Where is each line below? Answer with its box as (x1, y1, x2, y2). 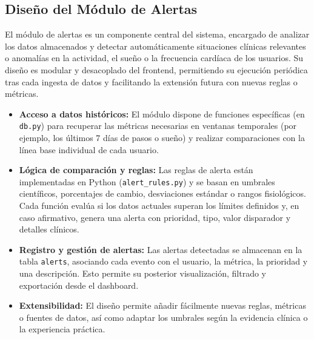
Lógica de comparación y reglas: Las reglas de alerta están (19, 163, 253, 176)
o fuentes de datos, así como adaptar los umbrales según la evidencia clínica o (19, 311, 308, 323)
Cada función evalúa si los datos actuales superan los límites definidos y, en (19, 199, 299, 212)
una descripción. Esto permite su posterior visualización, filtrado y (19, 267, 266, 280)
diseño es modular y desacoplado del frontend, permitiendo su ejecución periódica (5, 63, 308, 76)
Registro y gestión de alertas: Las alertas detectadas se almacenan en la (19, 243, 302, 255)
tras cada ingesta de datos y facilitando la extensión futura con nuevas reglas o (5, 75, 298, 88)
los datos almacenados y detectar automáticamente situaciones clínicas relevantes (5, 39, 306, 52)
